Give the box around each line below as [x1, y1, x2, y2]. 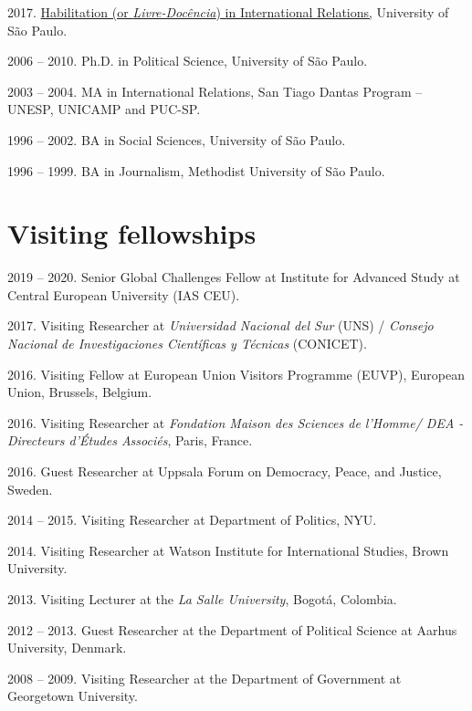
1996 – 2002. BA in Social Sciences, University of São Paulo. [7, 130, 346, 149]
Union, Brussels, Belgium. [7, 382, 152, 402]
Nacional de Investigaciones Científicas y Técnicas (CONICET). [7, 334, 367, 353]
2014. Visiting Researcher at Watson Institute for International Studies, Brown [7, 540, 449, 559]
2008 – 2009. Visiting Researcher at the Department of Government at [7, 668, 402, 687]
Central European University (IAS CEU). [7, 285, 240, 304]
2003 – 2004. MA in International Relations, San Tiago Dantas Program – [7, 81, 423, 100]
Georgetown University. [7, 686, 138, 706]
